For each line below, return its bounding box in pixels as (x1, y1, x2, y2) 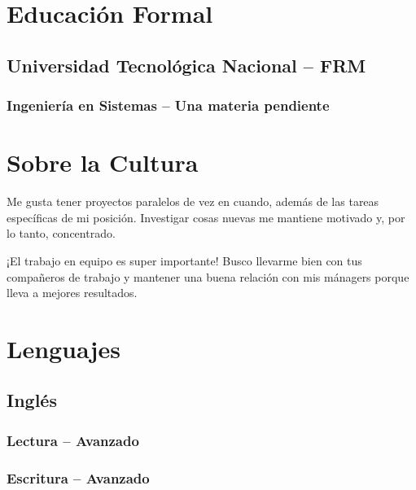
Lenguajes (7, 331, 120, 365)
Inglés (7, 387, 57, 413)
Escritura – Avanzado (7, 467, 150, 488)
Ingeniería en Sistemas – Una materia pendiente (7, 95, 330, 116)
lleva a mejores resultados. (7, 284, 138, 301)
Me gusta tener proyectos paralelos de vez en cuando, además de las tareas (7, 193, 379, 210)
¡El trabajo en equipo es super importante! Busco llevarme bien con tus (7, 252, 362, 269)
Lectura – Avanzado (7, 430, 139, 450)
